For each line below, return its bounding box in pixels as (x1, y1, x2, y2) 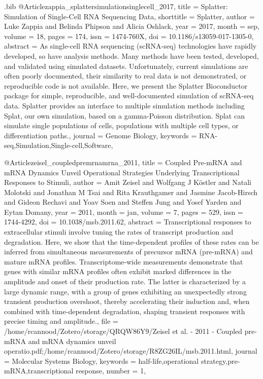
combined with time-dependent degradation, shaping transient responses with (4, 306, 245, 316)
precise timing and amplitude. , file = (4, 316, 118, 326)
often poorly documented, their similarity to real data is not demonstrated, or (4, 70, 247, 81)
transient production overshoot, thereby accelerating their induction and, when (4, 296, 250, 307)
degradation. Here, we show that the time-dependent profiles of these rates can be (4, 236, 259, 247)
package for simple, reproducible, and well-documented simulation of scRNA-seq (4, 90, 254, 101)
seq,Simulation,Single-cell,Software (4, 140, 111, 150)
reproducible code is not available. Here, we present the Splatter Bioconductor (4, 80, 248, 91)
